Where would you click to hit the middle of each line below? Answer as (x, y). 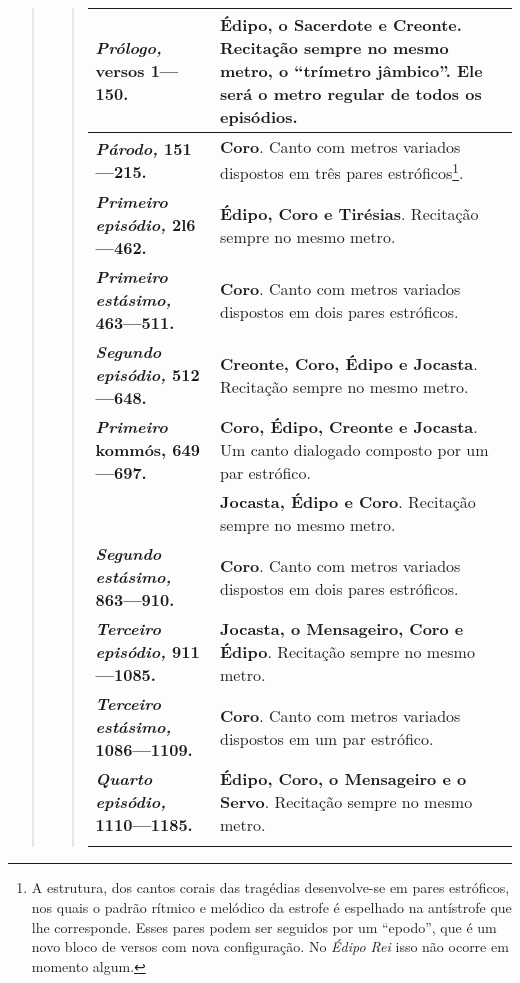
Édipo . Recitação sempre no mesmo (347, 652)
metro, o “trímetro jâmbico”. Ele (351, 70)
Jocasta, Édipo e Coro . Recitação (348, 502)
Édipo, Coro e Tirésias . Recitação (349, 213)
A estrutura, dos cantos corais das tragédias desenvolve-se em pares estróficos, (270, 887)
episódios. (259, 116)
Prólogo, (128, 47)
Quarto (124, 779)
